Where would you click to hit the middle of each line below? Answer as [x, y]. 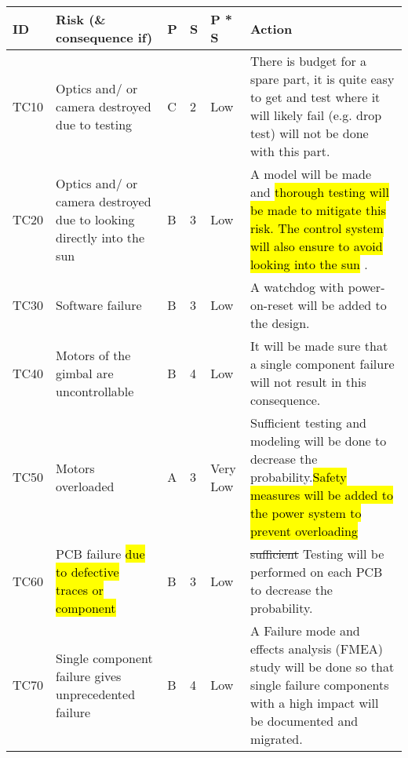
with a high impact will [314, 703]
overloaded [85, 486]
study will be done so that [322, 667]
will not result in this [308, 382]
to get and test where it [315, 97]
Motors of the [93, 355]
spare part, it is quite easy [322, 79]
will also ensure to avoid [316, 246]
